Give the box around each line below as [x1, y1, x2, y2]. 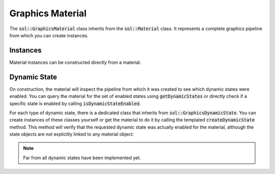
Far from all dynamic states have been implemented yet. [23, 155, 141, 161]
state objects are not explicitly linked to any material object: [9, 131, 134, 137]
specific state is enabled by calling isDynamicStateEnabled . [9, 100, 141, 107]
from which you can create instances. [9, 32, 89, 38]
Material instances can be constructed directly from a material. [9, 59, 142, 65]
